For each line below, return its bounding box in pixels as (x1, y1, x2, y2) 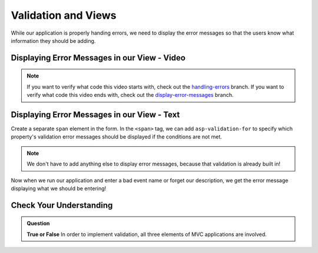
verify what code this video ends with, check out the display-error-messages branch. (26, 92, 234, 99)
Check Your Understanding (11, 200, 113, 210)
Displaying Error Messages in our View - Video (11, 53, 185, 63)
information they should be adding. (11, 37, 96, 44)
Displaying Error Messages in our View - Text (11, 109, 180, 120)
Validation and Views (11, 9, 117, 22)
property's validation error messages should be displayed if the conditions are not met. (11, 133, 222, 140)
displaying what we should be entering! (11, 185, 107, 192)
